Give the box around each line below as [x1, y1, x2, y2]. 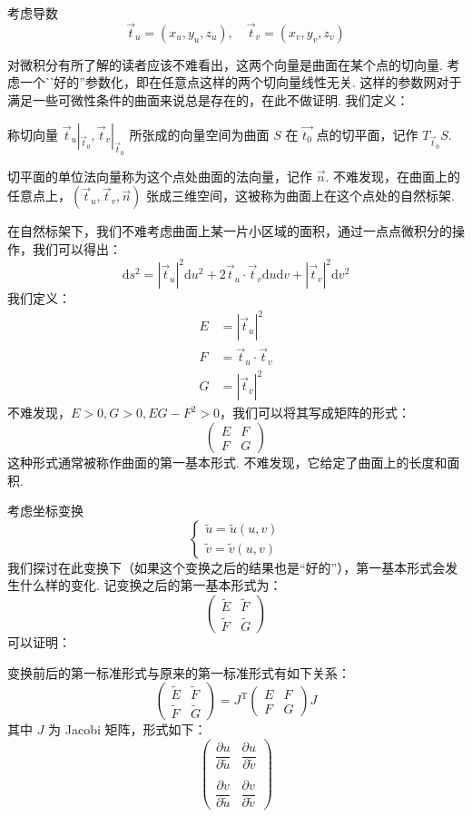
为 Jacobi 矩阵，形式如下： [48, 720, 207, 739]
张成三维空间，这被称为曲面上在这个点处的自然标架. [145, 186, 455, 205]
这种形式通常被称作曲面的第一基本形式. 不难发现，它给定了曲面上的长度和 [7, 453, 447, 472]
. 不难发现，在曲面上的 [325, 166, 461, 185]
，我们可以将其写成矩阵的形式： [219, 403, 410, 422]
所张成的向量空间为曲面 [129, 124, 270, 143]
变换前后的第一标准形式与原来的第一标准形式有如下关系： [7, 663, 350, 682]
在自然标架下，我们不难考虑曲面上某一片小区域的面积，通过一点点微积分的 [7, 221, 452, 241]
